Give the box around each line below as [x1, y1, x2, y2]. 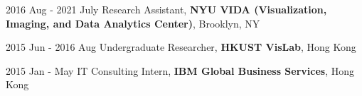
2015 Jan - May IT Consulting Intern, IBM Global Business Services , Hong [6, 63, 355, 78]
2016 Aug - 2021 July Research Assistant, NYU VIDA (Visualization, [6, 2, 327, 16]
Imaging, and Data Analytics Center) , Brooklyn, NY [6, 16, 260, 30]
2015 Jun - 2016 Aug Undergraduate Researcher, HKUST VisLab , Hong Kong [6, 40, 356, 54]
